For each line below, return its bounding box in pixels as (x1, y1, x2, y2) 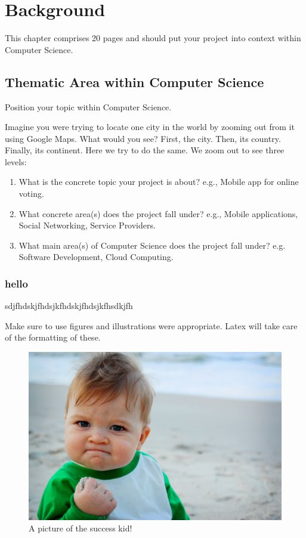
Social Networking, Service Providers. (18, 219, 156, 231)
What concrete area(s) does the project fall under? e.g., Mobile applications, (18, 207, 298, 219)
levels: (5, 155, 27, 168)
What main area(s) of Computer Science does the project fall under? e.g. (18, 239, 286, 251)
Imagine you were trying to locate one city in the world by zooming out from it (5, 120, 295, 133)
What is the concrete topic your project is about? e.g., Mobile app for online (18, 175, 299, 188)
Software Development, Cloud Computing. (18, 251, 174, 263)
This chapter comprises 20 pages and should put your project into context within (5, 32, 301, 44)
